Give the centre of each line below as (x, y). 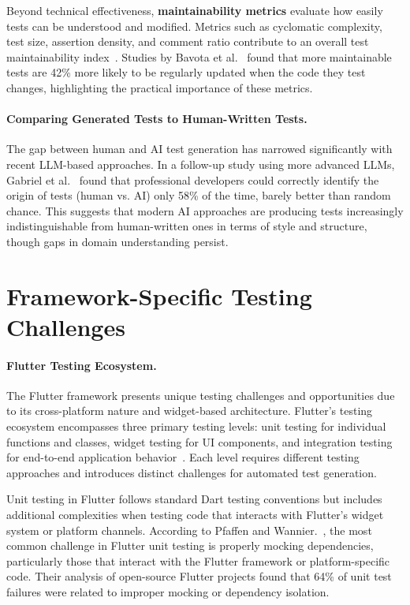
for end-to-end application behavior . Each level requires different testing (183, 457)
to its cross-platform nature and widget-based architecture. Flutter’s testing (190, 411)
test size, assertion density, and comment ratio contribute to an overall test (188, 41)
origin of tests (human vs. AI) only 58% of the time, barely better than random (199, 195)
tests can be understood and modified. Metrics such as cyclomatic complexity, (194, 26)
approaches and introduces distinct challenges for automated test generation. (192, 472)
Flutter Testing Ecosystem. (82, 365)
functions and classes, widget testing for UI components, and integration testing (199, 441)
